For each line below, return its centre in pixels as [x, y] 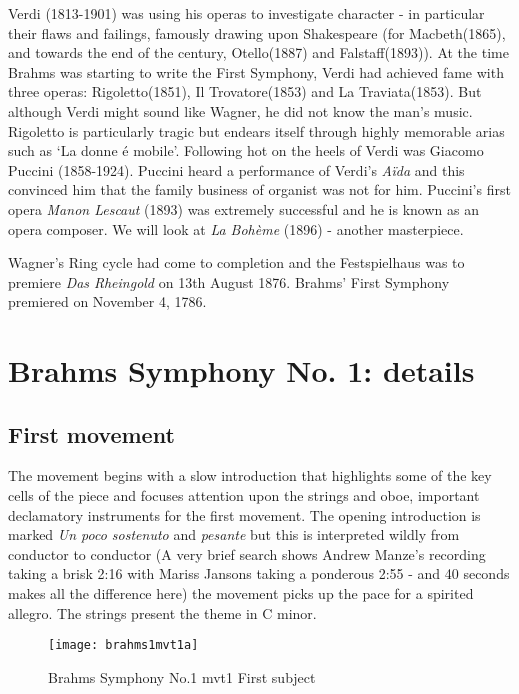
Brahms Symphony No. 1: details [241, 370]
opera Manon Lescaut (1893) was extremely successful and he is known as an [243, 208]
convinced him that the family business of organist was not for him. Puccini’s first [259, 189]
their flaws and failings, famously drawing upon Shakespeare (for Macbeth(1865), [257, 32]
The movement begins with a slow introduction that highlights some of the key [250, 475]
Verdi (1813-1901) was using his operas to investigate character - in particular [246, 13]
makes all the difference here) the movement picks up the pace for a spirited [241, 593]
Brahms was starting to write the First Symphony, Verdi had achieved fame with [256, 71]
